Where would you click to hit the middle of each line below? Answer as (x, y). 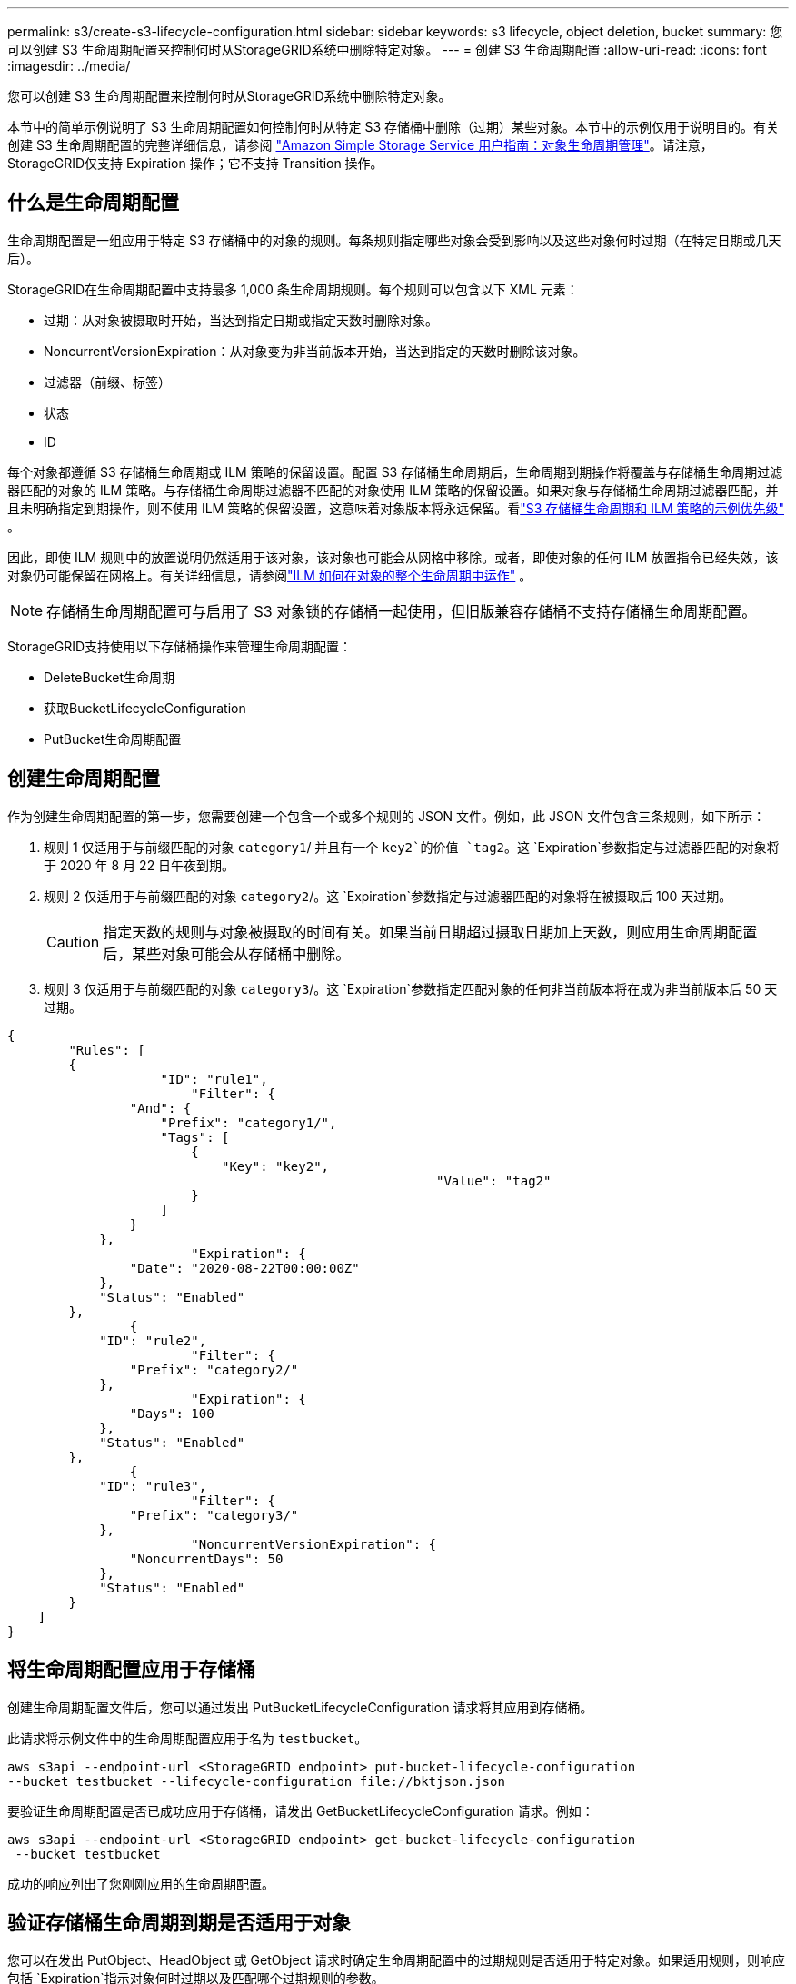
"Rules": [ (107, 1050)
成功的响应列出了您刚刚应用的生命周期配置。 (141, 1883)
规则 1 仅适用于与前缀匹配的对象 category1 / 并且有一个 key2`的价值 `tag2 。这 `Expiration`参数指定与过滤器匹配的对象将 (412, 847)
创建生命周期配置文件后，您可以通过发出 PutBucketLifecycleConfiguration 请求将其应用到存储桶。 (300, 1707)
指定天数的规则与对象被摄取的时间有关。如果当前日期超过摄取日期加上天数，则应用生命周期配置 (430, 932)
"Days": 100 (172, 1413)
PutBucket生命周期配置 (113, 739)
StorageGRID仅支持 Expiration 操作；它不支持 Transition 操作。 (195, 163)
